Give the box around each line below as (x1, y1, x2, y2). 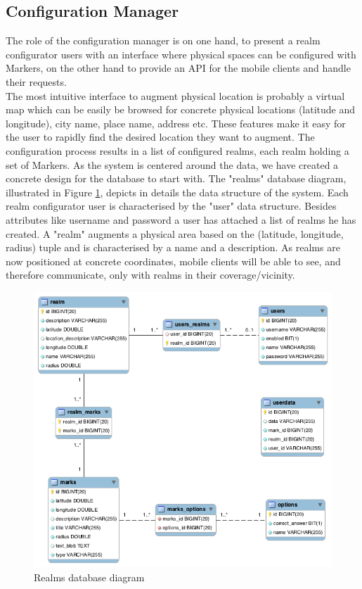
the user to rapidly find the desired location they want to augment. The (6, 129, 315, 144)
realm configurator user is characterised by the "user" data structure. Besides (6, 198, 337, 213)
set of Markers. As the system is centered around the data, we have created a (6, 157, 339, 172)
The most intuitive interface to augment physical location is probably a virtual (6, 88, 345, 103)
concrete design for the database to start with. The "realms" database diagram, (6, 171, 347, 186)
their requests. (6, 74, 67, 89)
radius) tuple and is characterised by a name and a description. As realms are (6, 240, 340, 255)
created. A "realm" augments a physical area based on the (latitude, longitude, (6, 226, 344, 241)
